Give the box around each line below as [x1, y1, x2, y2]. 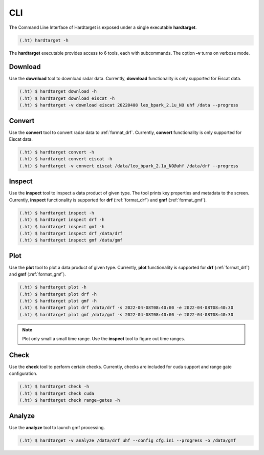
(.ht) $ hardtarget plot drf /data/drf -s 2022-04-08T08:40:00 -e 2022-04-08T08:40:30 [19, 305, 234, 310]
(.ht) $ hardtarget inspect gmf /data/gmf [19, 238, 123, 243]
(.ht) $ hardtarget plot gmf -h [19, 298, 97, 303]
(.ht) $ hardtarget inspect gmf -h [19, 224, 105, 229]
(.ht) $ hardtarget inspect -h [19, 210, 95, 216]
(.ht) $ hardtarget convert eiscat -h [19, 156, 112, 162]
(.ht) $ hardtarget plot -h [19, 284, 87, 290]
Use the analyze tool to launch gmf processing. [9, 424, 105, 430]
